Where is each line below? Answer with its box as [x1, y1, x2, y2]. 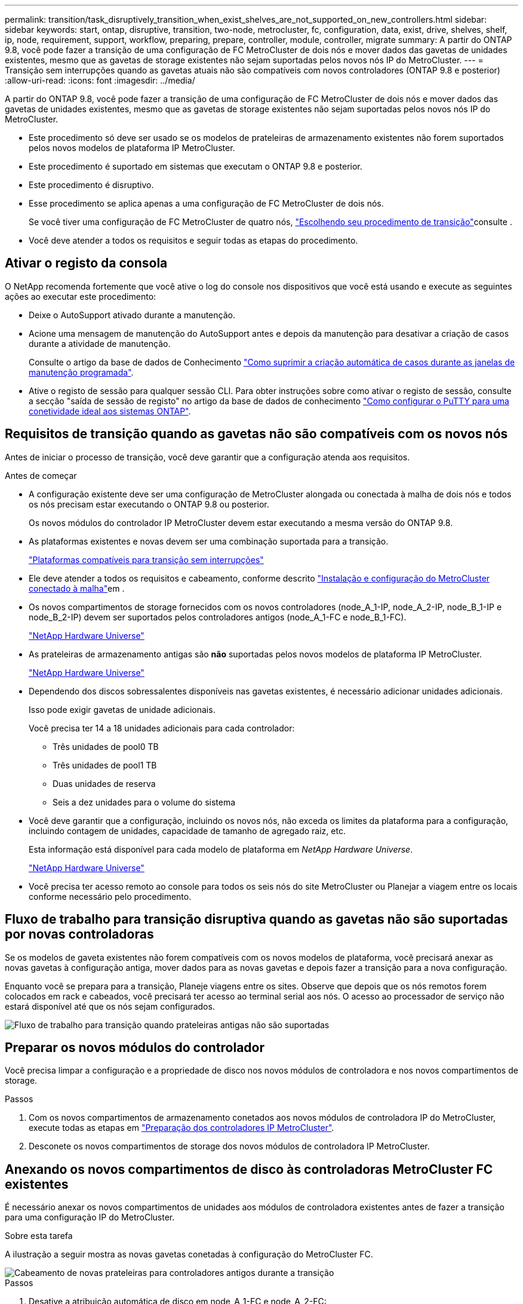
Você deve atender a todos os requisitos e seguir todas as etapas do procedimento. [29, 235, 358, 245]
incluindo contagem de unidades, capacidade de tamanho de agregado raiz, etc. [29, 825, 346, 836]
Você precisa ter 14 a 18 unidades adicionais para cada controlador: [29, 722, 295, 733]
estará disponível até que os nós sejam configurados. [5, 1001, 215, 1011]
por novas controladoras [5, 927, 154, 942]
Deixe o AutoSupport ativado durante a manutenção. [29, 309, 235, 320]
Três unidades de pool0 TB [53, 741, 159, 752]
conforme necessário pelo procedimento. [29, 891, 192, 902]
